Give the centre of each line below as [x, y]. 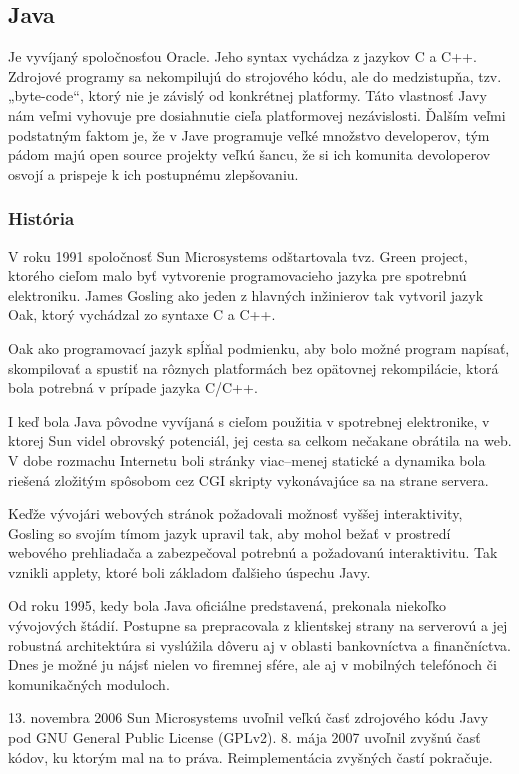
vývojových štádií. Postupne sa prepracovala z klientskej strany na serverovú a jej [258, 625]
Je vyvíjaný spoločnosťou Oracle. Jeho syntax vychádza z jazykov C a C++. [242, 56]
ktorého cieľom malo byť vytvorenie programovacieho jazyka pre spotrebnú [237, 275]
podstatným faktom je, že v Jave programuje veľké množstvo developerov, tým [249, 134]
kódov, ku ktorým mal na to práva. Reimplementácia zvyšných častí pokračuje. [250, 756]
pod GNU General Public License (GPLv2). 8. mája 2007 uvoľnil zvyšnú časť [244, 737]
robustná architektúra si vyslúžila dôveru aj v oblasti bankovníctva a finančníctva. [259, 644]
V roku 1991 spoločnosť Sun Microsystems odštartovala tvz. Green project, [238, 255]
